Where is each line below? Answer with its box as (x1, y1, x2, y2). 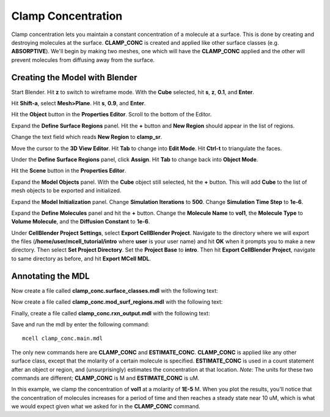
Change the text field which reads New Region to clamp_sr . (11, 133, 163, 141)
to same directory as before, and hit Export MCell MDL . (11, 255, 151, 262)
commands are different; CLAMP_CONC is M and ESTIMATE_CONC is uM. (11, 374, 200, 381)
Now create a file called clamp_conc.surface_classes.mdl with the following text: (11, 287, 218, 294)
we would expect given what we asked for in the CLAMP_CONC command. (11, 403, 201, 410)
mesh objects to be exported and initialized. (11, 187, 122, 194)
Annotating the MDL (11, 271, 90, 281)
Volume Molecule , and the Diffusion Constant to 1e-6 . (11, 218, 150, 225)
